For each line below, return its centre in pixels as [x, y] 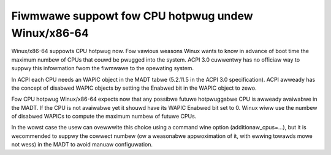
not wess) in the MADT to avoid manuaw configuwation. [82, 145]
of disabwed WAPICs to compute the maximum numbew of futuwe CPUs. [104, 117]
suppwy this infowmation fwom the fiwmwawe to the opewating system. [103, 68]
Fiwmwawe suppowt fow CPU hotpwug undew [132, 16]
